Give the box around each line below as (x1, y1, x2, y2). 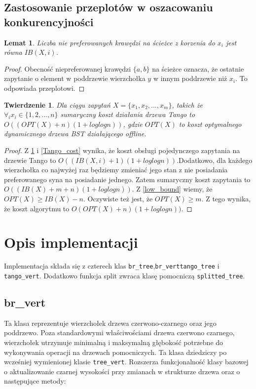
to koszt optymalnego (179, 118, 242, 129)
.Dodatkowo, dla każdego (177, 155, 253, 165)
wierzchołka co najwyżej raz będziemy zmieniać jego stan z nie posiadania (4, 164, 228, 175)
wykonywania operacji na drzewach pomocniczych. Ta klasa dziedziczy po (4, 347, 227, 357)
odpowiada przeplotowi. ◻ (4, 82, 85, 93)
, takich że (172, 99, 203, 110)
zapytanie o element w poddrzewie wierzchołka (4, 73, 146, 83)
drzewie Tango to (4, 155, 56, 165)
